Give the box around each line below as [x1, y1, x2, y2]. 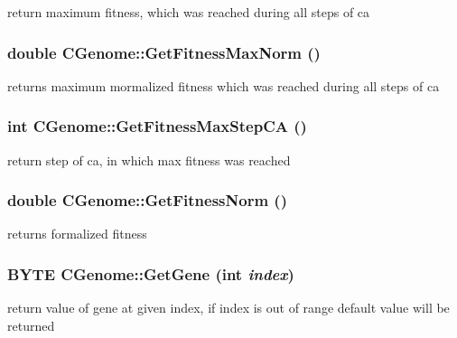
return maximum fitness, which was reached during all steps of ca [7, 3, 370, 21]
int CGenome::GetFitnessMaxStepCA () [7, 115, 307, 137]
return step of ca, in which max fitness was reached [7, 150, 291, 169]
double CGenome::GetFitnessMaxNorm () [7, 41, 321, 63]
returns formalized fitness [7, 224, 147, 243]
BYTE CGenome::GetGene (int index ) [7, 262, 294, 285]
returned [7, 315, 55, 334]
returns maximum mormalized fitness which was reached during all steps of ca [7, 76, 440, 95]
